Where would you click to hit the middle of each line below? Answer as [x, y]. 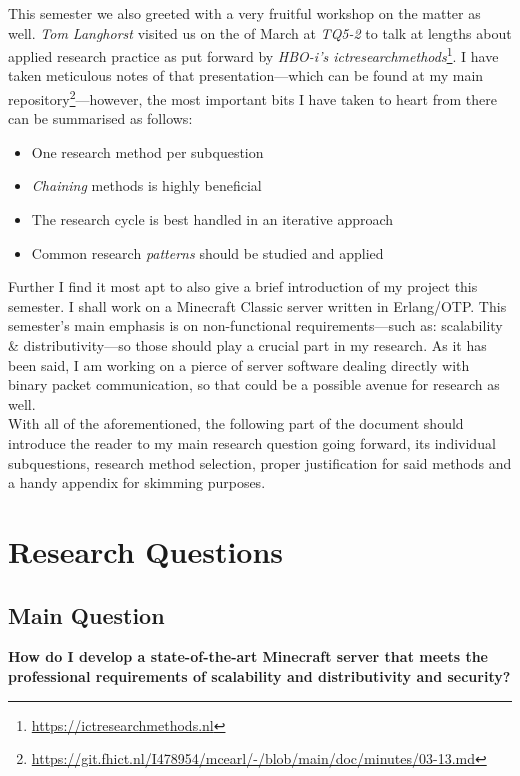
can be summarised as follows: [100, 118]
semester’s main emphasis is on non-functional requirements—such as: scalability [255, 325]
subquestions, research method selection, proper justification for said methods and [260, 462]
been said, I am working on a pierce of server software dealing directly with [239, 364]
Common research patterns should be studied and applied [207, 252]
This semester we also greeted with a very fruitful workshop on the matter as [244, 13]
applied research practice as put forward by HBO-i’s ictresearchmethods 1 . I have [253, 54]
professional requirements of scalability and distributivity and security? [259, 675]
